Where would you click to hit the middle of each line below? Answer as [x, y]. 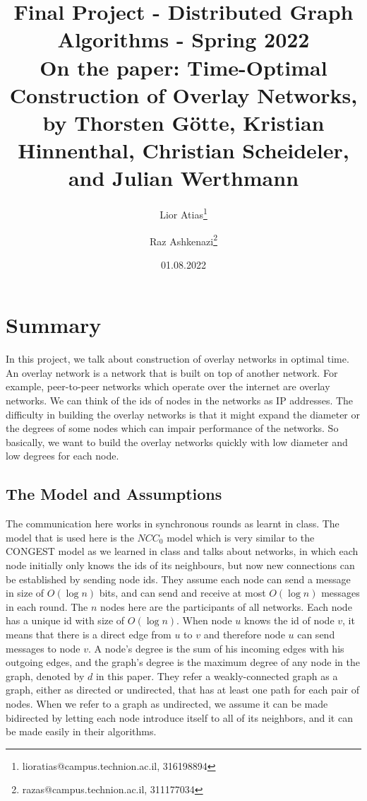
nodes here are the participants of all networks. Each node [226, 606]
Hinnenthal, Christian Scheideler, [183, 150]
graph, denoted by [45, 676]
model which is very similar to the [241, 537]
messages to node [43, 648]
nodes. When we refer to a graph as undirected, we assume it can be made [167, 703]
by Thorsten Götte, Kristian [183, 122]
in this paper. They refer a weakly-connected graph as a [217, 676]
